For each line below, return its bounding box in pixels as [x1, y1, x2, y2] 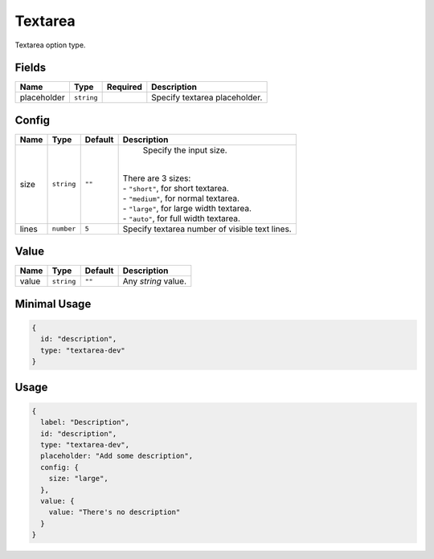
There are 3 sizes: [122, 173, 191, 184]
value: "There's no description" [48, 508, 181, 517]
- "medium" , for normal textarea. [122, 193, 240, 204]
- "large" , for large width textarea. [122, 202, 252, 214]
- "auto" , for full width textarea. [122, 213, 241, 224]
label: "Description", [40, 418, 130, 427]
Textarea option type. [14, 40, 86, 50]
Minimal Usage [14, 297, 92, 311]
